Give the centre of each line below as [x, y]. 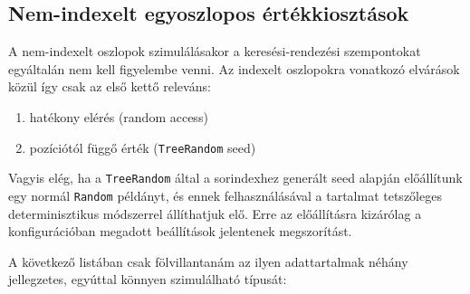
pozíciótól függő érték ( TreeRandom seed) [143, 147]
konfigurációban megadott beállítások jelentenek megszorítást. [180, 231]
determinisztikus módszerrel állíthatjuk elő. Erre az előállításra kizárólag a [215, 213]
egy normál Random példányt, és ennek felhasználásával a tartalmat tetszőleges [225, 195]
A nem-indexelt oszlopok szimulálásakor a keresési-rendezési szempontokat [215, 51]
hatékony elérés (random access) [119, 116]
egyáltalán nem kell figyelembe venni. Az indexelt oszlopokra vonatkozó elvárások [234, 68]
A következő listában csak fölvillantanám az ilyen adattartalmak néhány [208, 261]
